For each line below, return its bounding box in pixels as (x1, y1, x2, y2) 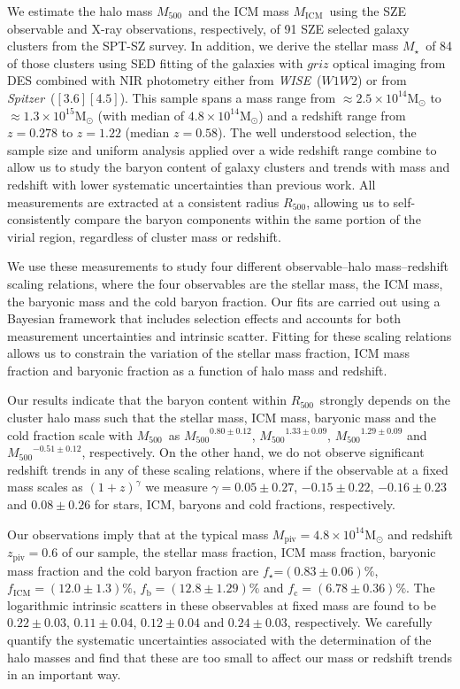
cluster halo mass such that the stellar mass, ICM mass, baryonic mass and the (7, 408, 437, 427)
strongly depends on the (319, 391, 451, 409)
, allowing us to (306, 192, 389, 211)
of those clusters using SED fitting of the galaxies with (7, 53, 303, 72)
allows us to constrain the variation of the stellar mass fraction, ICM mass (7, 344, 410, 362)
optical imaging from (333, 53, 446, 72)
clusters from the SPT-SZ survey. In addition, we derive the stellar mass (7, 36, 399, 55)
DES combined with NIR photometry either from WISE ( (7, 71, 322, 89)
